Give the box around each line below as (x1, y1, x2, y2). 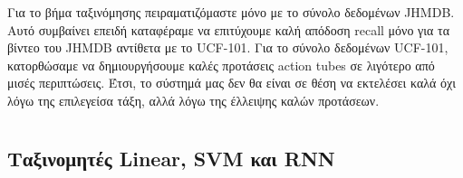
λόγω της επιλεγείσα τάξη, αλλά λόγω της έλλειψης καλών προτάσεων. (7, 90, 380, 109)
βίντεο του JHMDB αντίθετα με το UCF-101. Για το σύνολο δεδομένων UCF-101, (7, 38, 449, 57)
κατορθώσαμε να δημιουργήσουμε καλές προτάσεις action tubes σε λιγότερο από (7, 55, 435, 74)
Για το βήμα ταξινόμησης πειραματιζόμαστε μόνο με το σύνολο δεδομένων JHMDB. (7, 3, 455, 21)
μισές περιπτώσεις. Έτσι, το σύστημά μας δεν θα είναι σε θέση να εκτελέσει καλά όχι (7, 73, 457, 92)
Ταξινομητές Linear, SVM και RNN (7, 144, 335, 172)
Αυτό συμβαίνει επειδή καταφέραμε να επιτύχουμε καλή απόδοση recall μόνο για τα (7, 20, 449, 39)
